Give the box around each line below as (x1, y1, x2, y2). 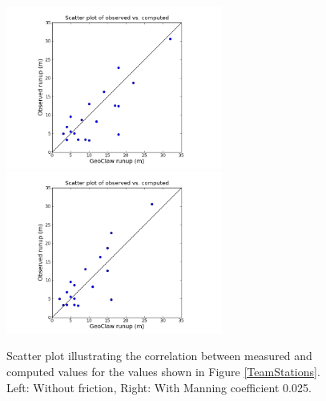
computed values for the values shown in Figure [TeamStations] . (6, 363, 320, 379)
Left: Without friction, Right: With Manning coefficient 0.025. (6, 379, 312, 395)
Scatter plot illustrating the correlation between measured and (6, 347, 312, 364)
